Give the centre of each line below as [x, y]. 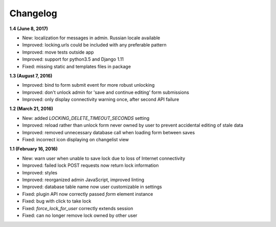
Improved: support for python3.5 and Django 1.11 [73, 59]
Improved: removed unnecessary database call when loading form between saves [109, 132]
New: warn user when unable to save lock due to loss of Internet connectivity [104, 158]
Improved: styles [40, 172]
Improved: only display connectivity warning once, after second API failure [101, 99]
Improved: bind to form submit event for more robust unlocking [88, 85]
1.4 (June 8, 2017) [29, 29]
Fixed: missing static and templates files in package [77, 66]
